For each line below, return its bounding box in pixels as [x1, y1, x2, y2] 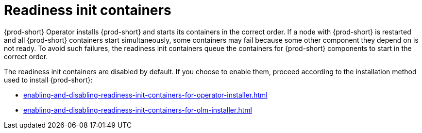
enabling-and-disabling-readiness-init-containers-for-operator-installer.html [23, 90, 268, 99]
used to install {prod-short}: [4, 75, 93, 84]
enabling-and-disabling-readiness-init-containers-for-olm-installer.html [23, 105, 252, 114]
